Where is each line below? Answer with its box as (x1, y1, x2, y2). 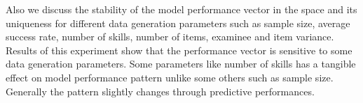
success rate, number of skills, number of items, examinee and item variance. (6, 29, 334, 44)
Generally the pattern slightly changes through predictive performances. (6, 84, 315, 98)
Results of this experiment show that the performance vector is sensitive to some (6, 42, 352, 57)
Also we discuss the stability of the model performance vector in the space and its (6, 2, 357, 16)
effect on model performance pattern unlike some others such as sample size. (6, 70, 334, 84)
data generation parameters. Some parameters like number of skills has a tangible (6, 56, 356, 71)
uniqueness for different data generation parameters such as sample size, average (6, 15, 350, 30)
